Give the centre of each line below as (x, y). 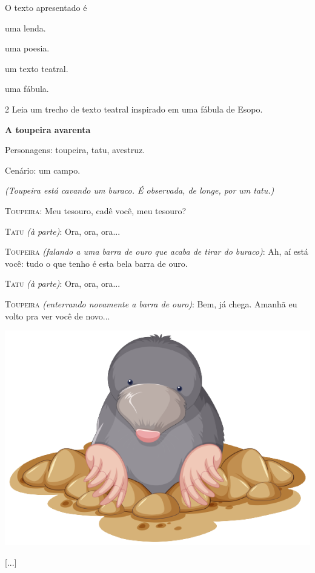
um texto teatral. (37, 68)
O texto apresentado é (46, 7)
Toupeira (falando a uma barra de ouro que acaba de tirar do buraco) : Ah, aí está (157, 251)
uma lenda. (25, 28)
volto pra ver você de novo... (58, 316)
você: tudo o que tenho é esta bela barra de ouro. (96, 263)
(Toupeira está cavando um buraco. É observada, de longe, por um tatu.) (140, 190)
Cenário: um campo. (43, 170)
